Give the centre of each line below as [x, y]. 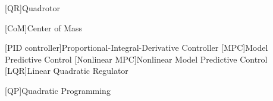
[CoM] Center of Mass [44, 27]
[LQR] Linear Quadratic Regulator [67, 71]
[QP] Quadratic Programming [58, 90]
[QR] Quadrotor [32, 8]
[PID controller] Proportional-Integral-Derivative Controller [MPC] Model [136, 48]
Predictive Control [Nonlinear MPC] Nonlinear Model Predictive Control [136, 59]
